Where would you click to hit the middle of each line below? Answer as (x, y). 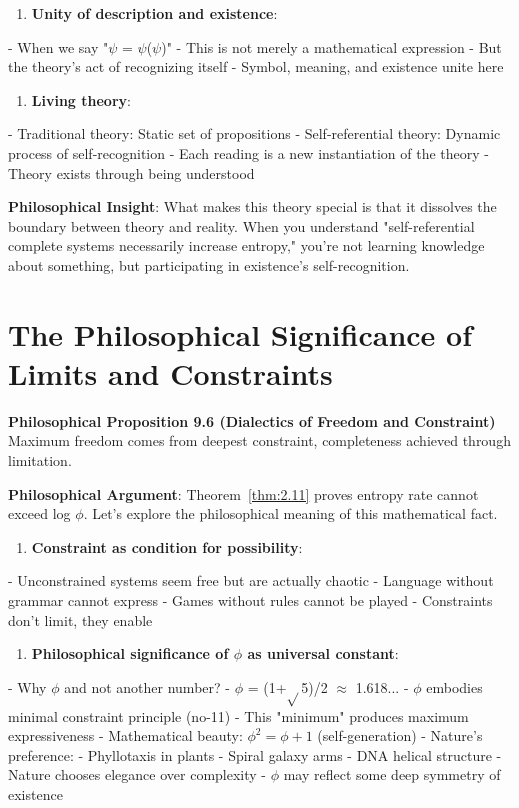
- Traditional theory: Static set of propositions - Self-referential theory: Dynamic (254, 133)
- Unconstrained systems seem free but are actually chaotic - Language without (251, 580)
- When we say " (58, 46)
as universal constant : (323, 653)
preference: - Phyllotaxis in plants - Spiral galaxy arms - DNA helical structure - (255, 754)
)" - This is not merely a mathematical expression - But (331, 46)
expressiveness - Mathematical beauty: (125, 735)
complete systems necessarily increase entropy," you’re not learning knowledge (246, 245)
